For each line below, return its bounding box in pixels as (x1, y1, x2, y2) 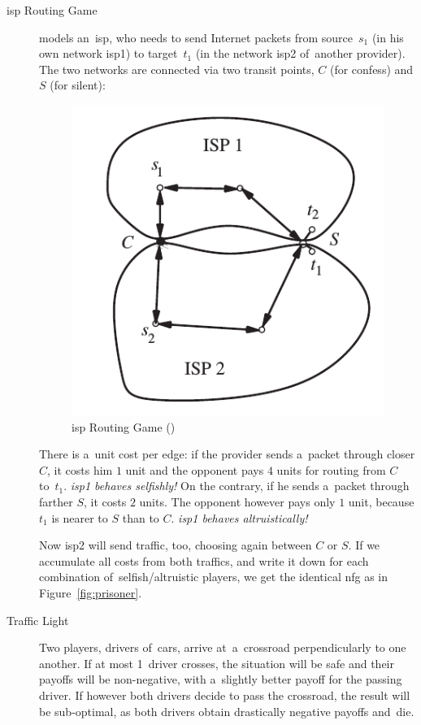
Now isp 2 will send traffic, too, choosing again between (39, 536, 312, 554)
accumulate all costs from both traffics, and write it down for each (39, 552, 369, 569)
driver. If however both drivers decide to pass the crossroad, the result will (39, 686, 410, 703)
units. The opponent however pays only (139, 493, 336, 510)
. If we (348, 536, 380, 554)
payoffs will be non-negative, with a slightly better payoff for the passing (39, 671, 402, 688)
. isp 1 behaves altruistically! (171, 509, 308, 526)
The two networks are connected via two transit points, (39, 60, 315, 77)
